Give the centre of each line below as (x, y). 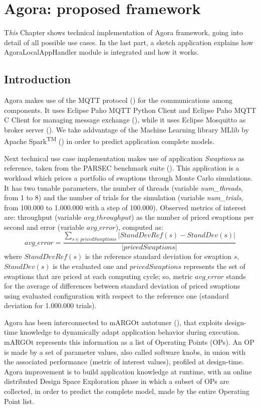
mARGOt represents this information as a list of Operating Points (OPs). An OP (129, 342)
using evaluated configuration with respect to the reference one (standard (116, 295)
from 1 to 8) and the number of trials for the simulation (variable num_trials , (124, 197)
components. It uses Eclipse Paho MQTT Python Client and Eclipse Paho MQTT (130, 110)
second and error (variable (44, 227)
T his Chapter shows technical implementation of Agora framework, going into (123, 32)
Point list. (19, 401)
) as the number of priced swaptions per (192, 217)
